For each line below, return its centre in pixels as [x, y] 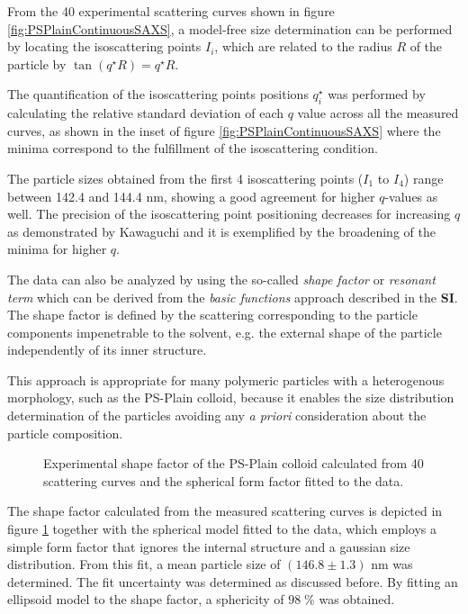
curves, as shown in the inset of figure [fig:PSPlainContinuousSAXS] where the [224, 130]
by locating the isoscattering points [104, 46]
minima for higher [57, 249]
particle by [37, 63]
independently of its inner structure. [107, 350]
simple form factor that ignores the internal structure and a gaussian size [209, 546]
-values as [411, 196]
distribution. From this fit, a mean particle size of [144, 564]
